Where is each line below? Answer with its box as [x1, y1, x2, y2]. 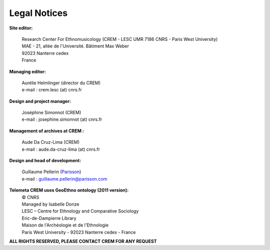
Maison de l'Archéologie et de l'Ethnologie [21, 222, 109, 228]
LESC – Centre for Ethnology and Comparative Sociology [21, 208, 139, 214]
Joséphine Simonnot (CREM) [21, 110, 81, 116]
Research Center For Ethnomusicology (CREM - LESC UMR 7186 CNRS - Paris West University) [21, 36, 218, 42]
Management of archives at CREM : [9, 128, 84, 134]
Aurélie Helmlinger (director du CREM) [21, 80, 101, 86]
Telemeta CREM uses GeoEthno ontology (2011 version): [9, 187, 129, 193]
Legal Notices [9, 7, 67, 18]
